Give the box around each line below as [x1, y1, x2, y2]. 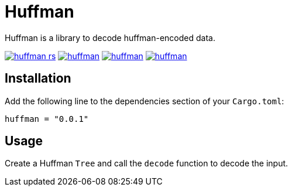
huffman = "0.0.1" [5, 114, 89, 124]
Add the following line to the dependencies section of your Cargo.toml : [5, 95, 284, 106]
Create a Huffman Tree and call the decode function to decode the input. [5, 158, 288, 169]
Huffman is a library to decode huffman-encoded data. [5, 32, 215, 43]
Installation [5, 71, 71, 86]
